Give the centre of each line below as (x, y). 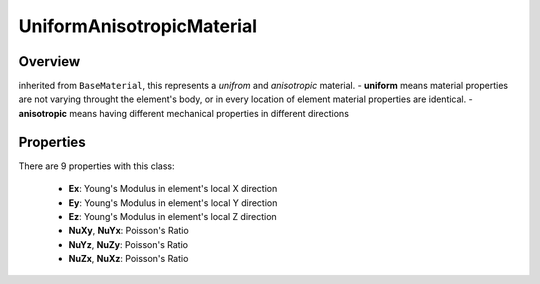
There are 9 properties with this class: (96, 166)
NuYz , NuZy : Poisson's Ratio (128, 244)
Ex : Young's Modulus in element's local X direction (173, 189)
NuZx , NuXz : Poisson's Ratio (128, 259)
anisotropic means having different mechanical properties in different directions (184, 113)
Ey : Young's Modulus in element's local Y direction (173, 202)
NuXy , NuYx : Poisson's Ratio (128, 231)
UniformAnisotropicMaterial (137, 26)
